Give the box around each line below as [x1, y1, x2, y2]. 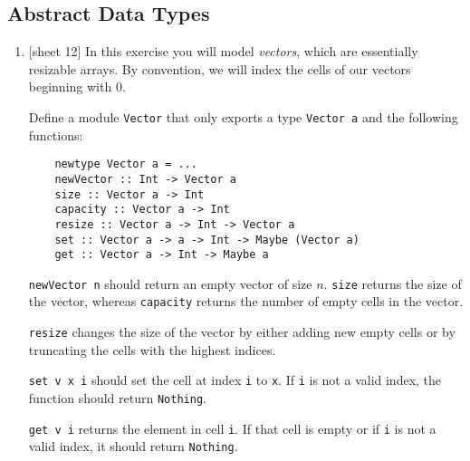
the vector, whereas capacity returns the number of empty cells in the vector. [28, 292, 464, 311]
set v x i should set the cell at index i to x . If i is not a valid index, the [28, 370, 442, 389]
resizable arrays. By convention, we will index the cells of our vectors [28, 59, 411, 78]
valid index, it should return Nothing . [28, 437, 238, 456]
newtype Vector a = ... [54, 158, 197, 171]
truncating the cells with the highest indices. [28, 340, 276, 359]
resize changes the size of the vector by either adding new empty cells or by [28, 322, 456, 341]
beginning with [28, 77, 112, 96]
